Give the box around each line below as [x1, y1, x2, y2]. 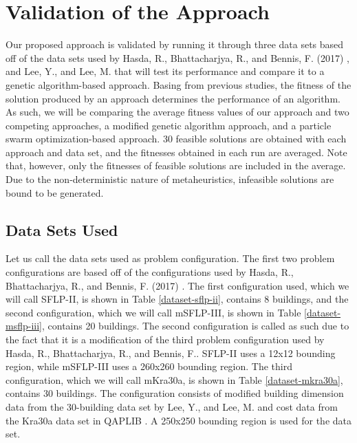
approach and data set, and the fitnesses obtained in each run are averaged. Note [6, 144, 347, 159]
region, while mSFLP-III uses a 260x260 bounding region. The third [6, 359, 293, 374]
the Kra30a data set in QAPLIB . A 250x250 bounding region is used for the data [6, 413, 352, 427]
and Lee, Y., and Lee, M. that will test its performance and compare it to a [6, 64, 325, 78]
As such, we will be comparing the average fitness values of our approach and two [6, 105, 349, 119]
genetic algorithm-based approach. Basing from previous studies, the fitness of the [6, 77, 351, 91]
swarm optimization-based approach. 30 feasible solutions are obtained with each [6, 131, 347, 146]
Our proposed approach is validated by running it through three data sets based [6, 37, 344, 52]
